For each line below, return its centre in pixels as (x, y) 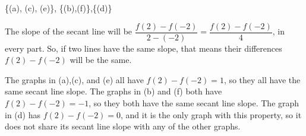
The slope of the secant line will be (69, 31)
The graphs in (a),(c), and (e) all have (74, 79)
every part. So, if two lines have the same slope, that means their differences (143, 48)
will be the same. (101, 60)
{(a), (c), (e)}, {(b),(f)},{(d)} (59, 8)
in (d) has (23, 114)
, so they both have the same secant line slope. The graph (194, 103)
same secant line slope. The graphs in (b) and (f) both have (113, 91)
